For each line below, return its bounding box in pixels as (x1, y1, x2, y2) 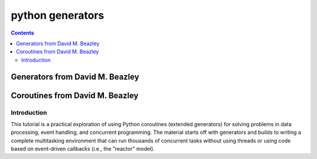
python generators (11, 9, 104, 22)
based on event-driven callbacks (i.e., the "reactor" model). (11, 146, 155, 153)
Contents (11, 29, 35, 36)
